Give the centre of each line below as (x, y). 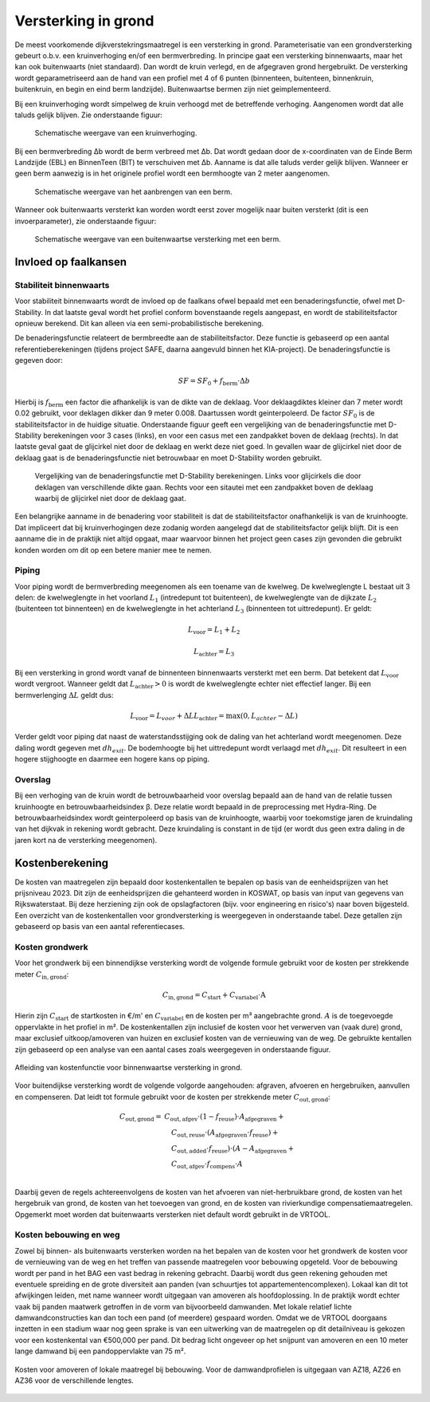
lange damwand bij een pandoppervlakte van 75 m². (100, 1351)
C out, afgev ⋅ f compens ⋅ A (207, 1165)
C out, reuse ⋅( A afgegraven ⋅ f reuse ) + (225, 1133)
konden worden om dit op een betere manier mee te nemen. (113, 549)
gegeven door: (39, 360)
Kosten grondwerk (51, 947)
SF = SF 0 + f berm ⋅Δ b (214, 382)
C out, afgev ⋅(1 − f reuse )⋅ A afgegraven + (224, 1118)
